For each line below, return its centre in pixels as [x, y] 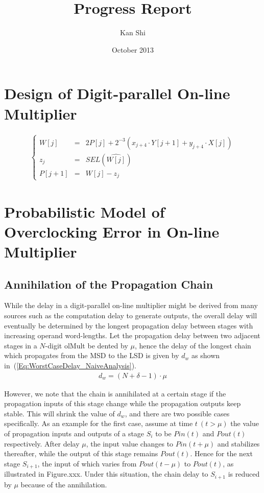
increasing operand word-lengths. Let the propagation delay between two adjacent [132, 335]
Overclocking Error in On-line [112, 231]
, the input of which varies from [87, 463]
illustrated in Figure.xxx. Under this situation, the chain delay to [106, 474]
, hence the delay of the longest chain [193, 345]
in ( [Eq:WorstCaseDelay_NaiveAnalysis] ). [70, 366]
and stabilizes [238, 443]
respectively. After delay [42, 443]
